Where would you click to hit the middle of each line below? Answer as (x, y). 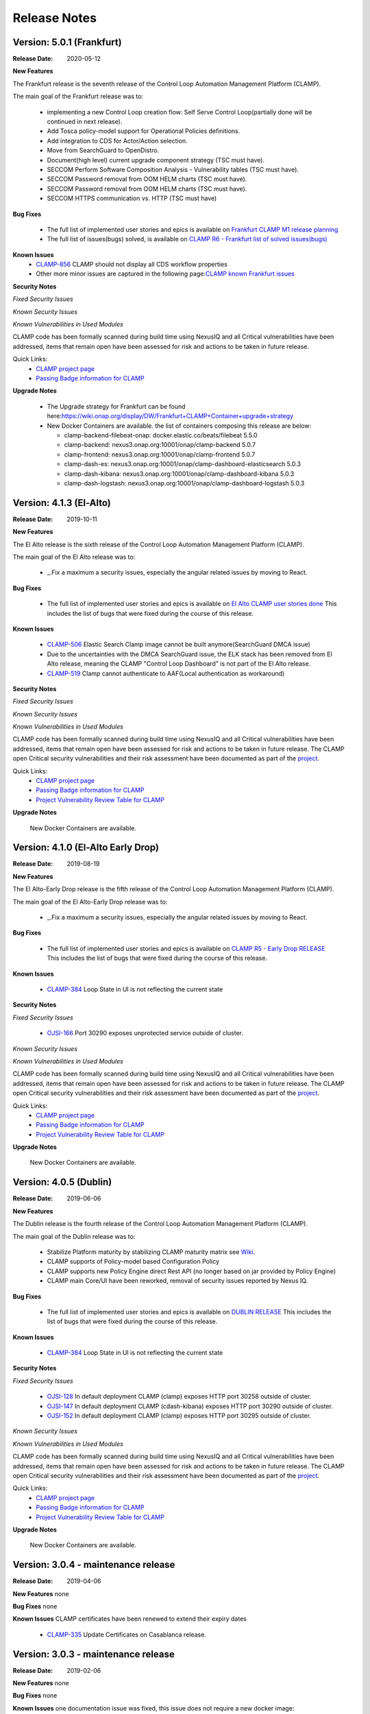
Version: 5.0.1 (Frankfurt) (67, 42)
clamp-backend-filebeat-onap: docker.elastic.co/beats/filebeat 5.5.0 (161, 435)
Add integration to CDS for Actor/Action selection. (117, 141)
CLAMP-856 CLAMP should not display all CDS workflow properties (132, 265)
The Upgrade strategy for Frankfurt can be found (116, 406)
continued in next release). (85, 122)
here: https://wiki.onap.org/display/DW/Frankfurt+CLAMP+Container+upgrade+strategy (170, 416)
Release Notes (55, 18)
